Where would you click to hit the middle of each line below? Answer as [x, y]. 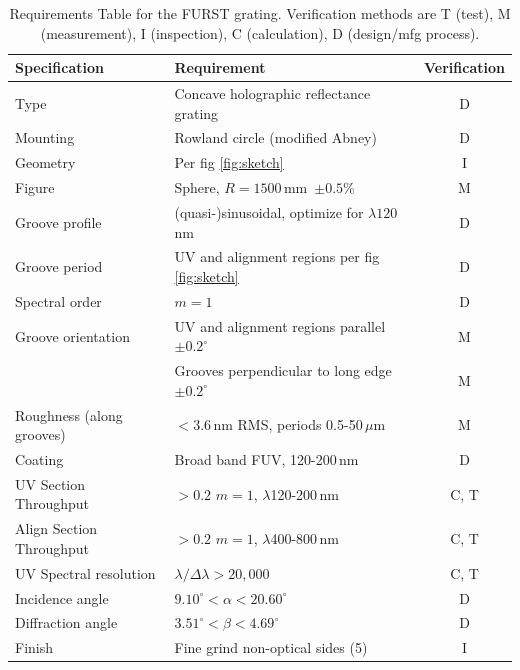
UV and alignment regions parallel [280, 325]
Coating [39, 459]
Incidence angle [62, 597]
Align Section [56, 528]
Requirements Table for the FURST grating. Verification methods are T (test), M [260, 13]
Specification [59, 67]
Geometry [45, 162]
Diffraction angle [66, 622]
